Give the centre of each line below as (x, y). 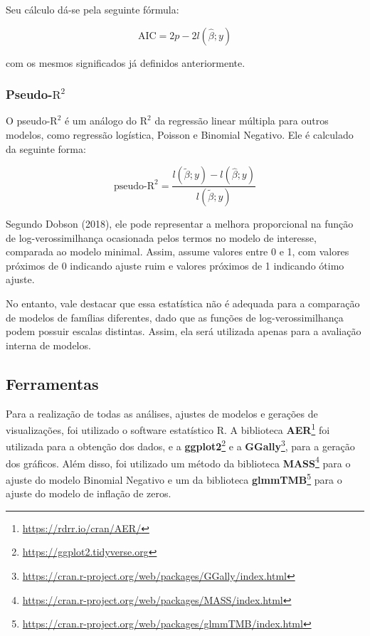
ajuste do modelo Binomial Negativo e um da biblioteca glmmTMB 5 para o (174, 478)
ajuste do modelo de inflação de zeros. (89, 493)
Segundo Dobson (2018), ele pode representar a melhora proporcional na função (180, 224)
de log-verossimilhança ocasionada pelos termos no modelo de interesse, (161, 237)
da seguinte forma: (46, 148)
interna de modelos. (48, 345)
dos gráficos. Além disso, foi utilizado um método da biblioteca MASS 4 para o (178, 462)
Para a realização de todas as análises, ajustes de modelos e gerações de (162, 413)
